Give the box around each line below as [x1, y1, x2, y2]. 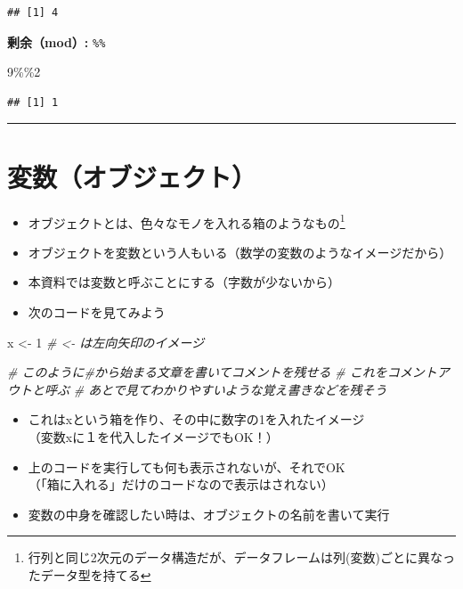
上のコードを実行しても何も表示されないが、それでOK [28, 457, 345, 476]
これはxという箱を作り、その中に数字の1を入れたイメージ [28, 410, 365, 429]
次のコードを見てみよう [28, 303, 166, 321]
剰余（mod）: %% [7, 32, 106, 51]
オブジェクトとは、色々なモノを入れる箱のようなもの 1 [28, 210, 345, 232]
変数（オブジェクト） [7, 158, 257, 194]
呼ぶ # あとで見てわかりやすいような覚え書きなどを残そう [44, 380, 387, 398]
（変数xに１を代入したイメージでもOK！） [28, 427, 279, 446]
